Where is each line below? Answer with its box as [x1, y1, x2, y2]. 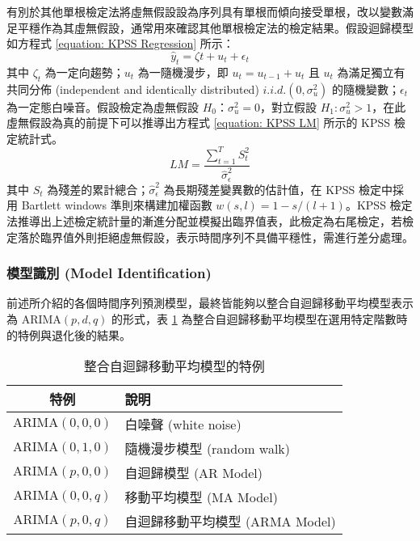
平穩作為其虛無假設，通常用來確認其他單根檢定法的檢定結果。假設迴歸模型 [17, 19, 414, 36]
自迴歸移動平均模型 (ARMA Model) [124, 512, 336, 531]
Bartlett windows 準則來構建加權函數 [21, 197, 212, 213]
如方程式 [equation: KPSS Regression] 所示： [6, 35, 234, 52]
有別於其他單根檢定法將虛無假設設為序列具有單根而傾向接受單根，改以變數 [6, 3, 402, 19]
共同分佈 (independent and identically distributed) [6, 80, 259, 97]
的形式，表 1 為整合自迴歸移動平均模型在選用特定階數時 [111, 310, 408, 327]
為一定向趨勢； [44, 63, 124, 80]
